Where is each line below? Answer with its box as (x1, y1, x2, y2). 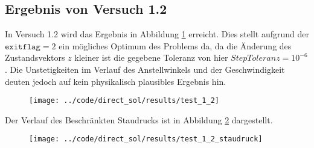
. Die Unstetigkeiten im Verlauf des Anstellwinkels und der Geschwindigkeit (5, 63, 285, 75)
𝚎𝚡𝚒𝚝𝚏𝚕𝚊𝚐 (5, 42, 40, 51)
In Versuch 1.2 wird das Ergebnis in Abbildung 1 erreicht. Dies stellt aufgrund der (5, 28, 309, 40)
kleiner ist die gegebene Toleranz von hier (74, 51, 228, 64)
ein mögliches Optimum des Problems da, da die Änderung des (59, 39, 292, 52)
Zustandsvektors (5, 51, 65, 64)
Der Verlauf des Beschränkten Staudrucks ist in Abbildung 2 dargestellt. (5, 113, 273, 126)
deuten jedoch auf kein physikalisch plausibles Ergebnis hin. (5, 75, 226, 87)
